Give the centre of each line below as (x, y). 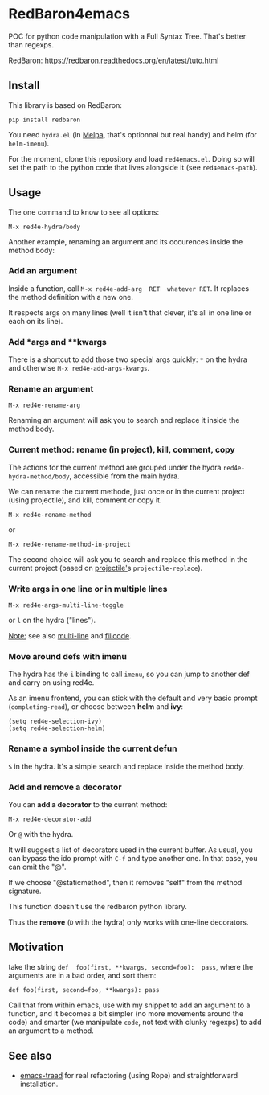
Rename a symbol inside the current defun (93, 748)
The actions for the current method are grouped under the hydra (115, 467)
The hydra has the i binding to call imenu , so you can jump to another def (129, 674)
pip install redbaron (45, 120)
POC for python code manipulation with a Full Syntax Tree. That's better (127, 36)
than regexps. (31, 44)
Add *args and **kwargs (57, 342)
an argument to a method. (51, 1031)
